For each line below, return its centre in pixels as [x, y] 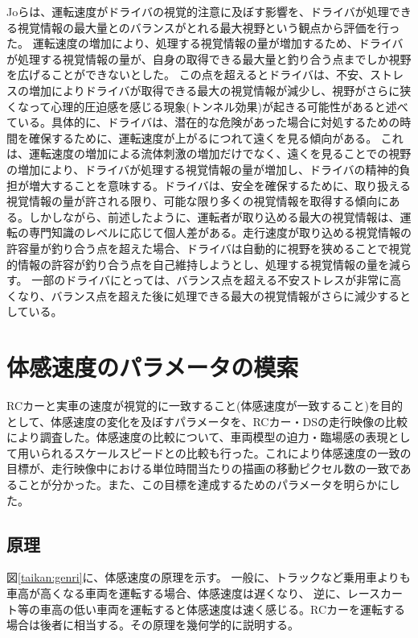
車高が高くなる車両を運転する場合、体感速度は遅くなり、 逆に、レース [193, 592]
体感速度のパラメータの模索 [153, 367]
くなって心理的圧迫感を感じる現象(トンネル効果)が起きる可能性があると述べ [207, 106]
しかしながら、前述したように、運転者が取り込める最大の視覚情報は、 [214, 216]
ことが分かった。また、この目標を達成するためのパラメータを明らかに [203, 484]
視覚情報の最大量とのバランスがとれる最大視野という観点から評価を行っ [209, 27]
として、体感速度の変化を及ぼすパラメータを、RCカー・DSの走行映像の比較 [207, 421]
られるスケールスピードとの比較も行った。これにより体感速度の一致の [225, 452]
